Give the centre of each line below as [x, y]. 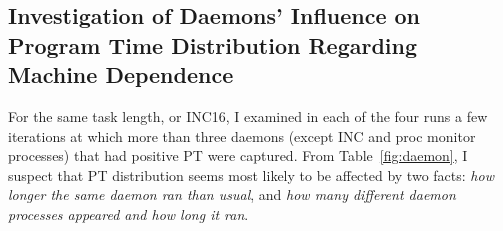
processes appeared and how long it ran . [128, 213]
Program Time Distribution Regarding [213, 44]
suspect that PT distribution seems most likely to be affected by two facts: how [251, 174]
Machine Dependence [121, 74]
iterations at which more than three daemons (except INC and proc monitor [242, 135]
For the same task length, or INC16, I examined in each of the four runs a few [248, 115]
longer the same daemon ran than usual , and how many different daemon [232, 194]
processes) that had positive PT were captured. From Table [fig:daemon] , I [238, 155]
